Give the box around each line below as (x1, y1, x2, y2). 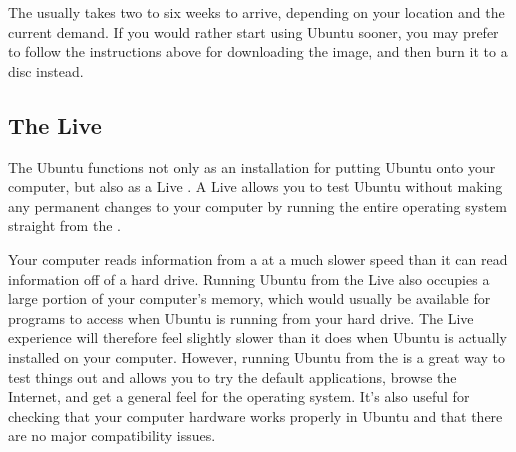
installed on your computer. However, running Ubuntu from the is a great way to (8, 346, 506, 367)
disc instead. (8, 60, 84, 81)
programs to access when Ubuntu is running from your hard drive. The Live (8, 307, 474, 328)
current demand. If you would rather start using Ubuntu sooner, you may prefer (8, 21, 499, 42)
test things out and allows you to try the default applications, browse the (8, 366, 457, 387)
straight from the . (8, 215, 121, 236)
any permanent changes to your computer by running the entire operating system (8, 195, 508, 216)
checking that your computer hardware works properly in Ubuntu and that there (8, 405, 503, 426)
